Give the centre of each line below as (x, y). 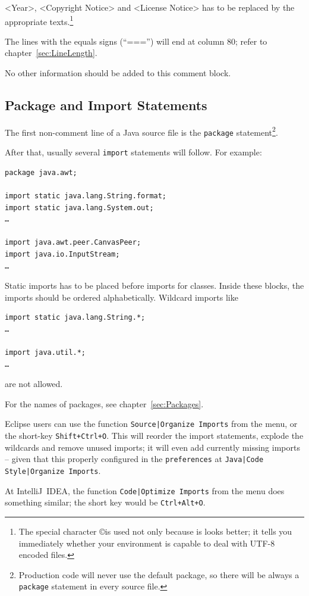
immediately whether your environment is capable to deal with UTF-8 (147, 543)
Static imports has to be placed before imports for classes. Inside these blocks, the (154, 285)
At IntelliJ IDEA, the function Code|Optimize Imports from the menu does (145, 490)
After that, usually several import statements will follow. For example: (133, 152)
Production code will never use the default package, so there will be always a (159, 574)
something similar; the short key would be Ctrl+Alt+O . (105, 502)
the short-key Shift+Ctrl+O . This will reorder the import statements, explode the (154, 436)
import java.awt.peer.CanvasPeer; (73, 243)
